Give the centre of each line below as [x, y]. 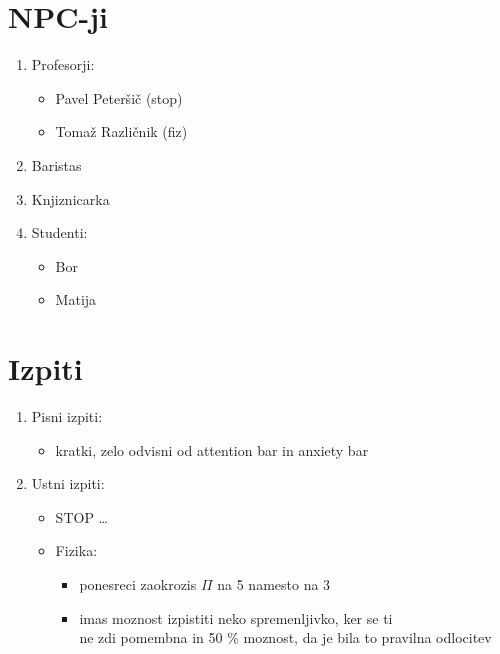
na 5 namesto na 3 [274, 583]
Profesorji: [63, 64]
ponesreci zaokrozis [138, 583]
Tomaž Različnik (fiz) [121, 131]
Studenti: [59, 232]
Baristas [56, 164]
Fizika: [76, 550]
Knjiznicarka [70, 198]
